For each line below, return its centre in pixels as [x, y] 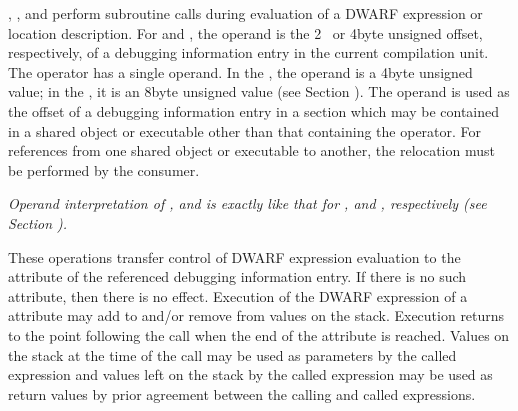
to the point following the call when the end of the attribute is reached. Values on [259, 334]
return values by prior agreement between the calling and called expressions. [242, 393]
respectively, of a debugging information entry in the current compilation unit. [248, 52]
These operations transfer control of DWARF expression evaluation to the [234, 256]
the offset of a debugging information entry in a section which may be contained [254, 110]
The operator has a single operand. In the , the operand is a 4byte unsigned [240, 71]
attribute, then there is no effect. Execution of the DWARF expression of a [238, 295]
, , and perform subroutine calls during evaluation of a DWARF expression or [245, 13]
